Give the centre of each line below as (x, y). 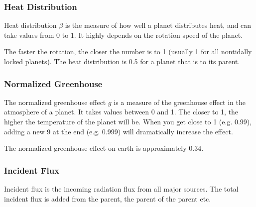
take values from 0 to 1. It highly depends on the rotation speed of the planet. (124, 35)
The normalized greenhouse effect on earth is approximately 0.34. (104, 148)
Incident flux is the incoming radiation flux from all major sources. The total (121, 189)
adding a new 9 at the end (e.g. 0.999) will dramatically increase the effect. (119, 131)
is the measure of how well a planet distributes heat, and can (158, 25)
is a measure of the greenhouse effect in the (180, 102)
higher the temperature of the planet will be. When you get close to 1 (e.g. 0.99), (128, 121)
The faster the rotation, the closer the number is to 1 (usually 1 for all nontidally (128, 52)
